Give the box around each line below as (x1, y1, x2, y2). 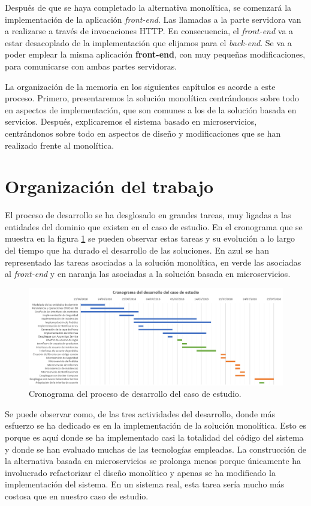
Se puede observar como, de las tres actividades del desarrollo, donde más (5, 407, 275, 420)
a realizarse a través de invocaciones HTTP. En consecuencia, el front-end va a (5, 25, 294, 37)
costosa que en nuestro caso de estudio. (5, 490, 149, 502)
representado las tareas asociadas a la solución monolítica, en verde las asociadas (5, 255, 301, 268)
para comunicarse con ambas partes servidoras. (5, 59, 177, 72)
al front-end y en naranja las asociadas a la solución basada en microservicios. (5, 267, 291, 280)
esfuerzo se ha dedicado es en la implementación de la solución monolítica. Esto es (5, 419, 307, 432)
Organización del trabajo (5, 174, 214, 198)
